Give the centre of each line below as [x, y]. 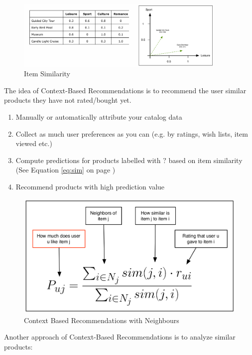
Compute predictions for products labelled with [88, 160]
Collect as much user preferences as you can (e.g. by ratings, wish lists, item [132, 133]
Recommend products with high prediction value [90, 186]
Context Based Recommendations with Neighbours [102, 320]
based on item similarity [205, 160]
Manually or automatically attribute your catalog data [99, 116]
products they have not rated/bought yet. [68, 100]
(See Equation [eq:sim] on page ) [65, 170]
